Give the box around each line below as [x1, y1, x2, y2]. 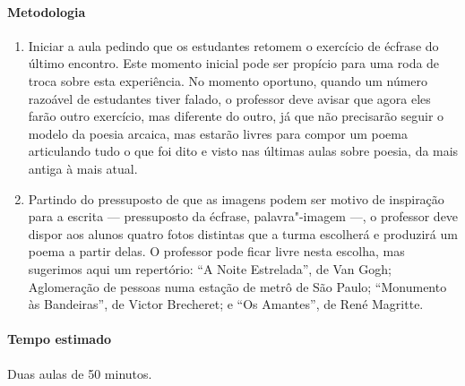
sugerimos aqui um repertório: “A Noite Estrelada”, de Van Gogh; [28, 259, 392, 278]
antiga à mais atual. [28, 159, 138, 177]
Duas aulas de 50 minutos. [7, 364, 152, 382]
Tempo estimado [7, 330, 112, 348]
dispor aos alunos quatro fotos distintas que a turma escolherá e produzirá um [28, 224, 458, 243]
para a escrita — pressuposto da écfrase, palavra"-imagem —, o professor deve [28, 207, 459, 226]
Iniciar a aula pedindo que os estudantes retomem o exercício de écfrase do [28, 36, 439, 55]
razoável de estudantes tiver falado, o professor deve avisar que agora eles [28, 89, 431, 107]
